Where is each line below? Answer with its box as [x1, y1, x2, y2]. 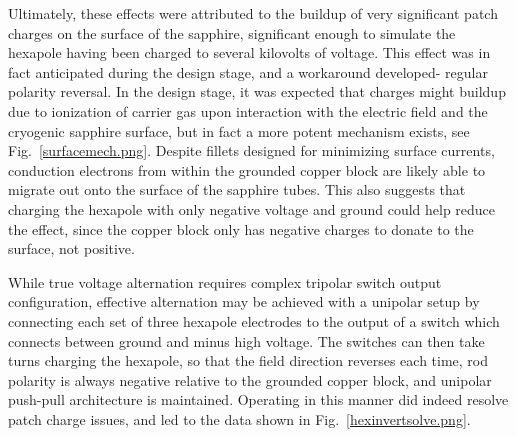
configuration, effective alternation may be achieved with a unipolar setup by [8, 291, 480, 312]
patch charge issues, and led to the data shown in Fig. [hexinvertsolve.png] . [8, 408, 471, 429]
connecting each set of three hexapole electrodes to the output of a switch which [8, 310, 500, 331]
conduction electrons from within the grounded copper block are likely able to [8, 159, 486, 180]
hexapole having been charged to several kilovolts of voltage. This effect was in [8, 42, 491, 63]
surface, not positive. [8, 238, 135, 259]
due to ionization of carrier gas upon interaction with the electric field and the [8, 100, 488, 121]
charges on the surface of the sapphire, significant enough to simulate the [8, 22, 456, 43]
